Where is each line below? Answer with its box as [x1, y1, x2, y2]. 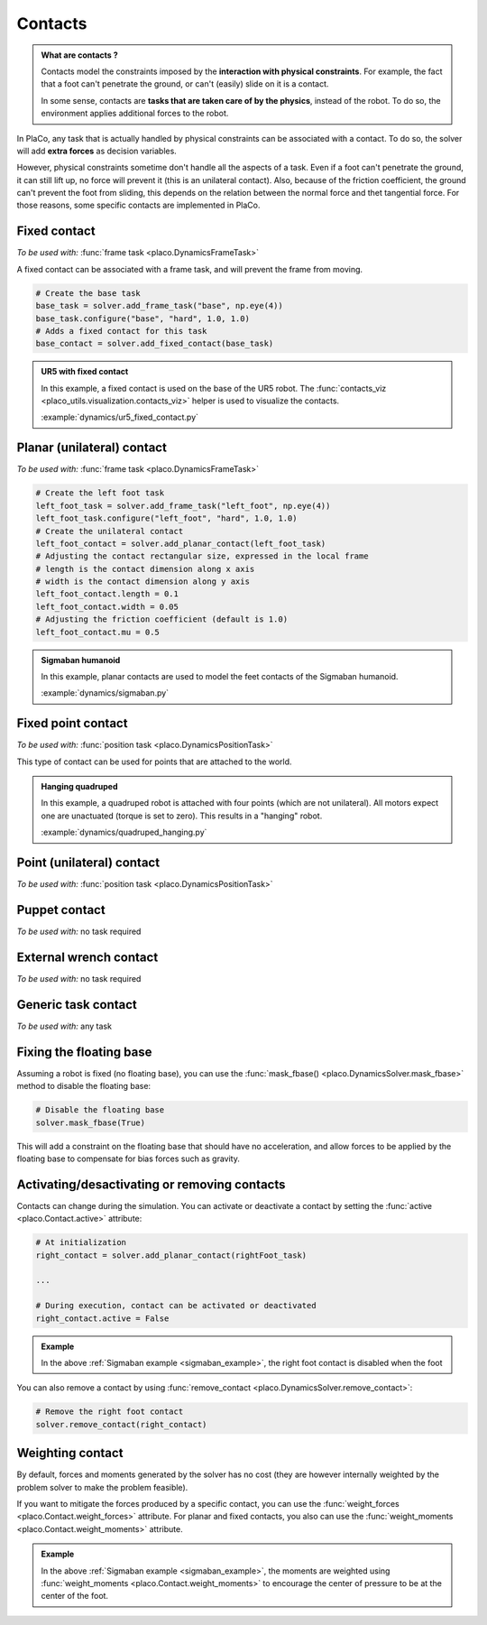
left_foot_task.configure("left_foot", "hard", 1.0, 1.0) [35, 513, 298, 523]
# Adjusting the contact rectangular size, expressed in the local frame [35, 551, 369, 561]
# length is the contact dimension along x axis [35, 564, 255, 574]
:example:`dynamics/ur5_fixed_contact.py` [41, 411, 198, 423]
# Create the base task [35, 288, 142, 298]
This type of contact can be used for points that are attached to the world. [16, 756, 292, 767]
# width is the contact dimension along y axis [35, 577, 250, 586]
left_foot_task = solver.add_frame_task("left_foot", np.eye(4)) [35, 501, 331, 511]
